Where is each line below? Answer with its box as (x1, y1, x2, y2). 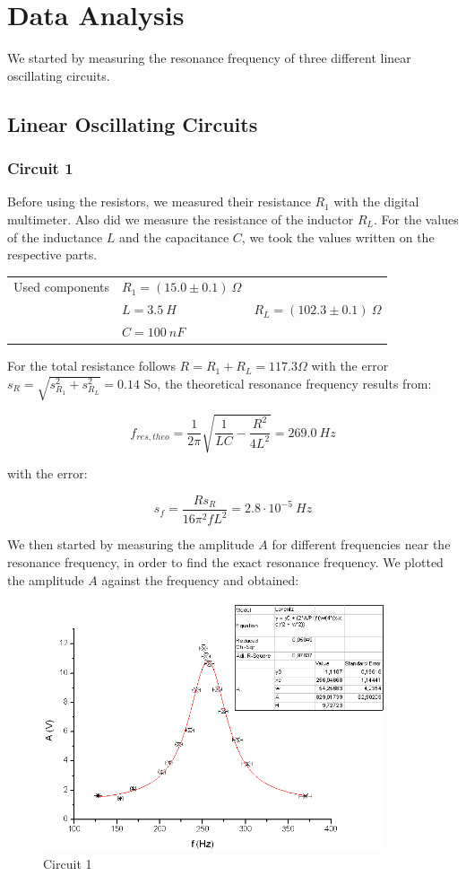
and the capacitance (119, 227, 229, 246)
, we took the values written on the (241, 227, 435, 246)
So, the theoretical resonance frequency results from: (143, 373, 432, 392)
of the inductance (7, 227, 103, 246)
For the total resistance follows (7, 356, 176, 375)
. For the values (373, 209, 459, 228)
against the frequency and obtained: (101, 570, 299, 589)
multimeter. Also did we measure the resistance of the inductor (7, 209, 354, 228)
